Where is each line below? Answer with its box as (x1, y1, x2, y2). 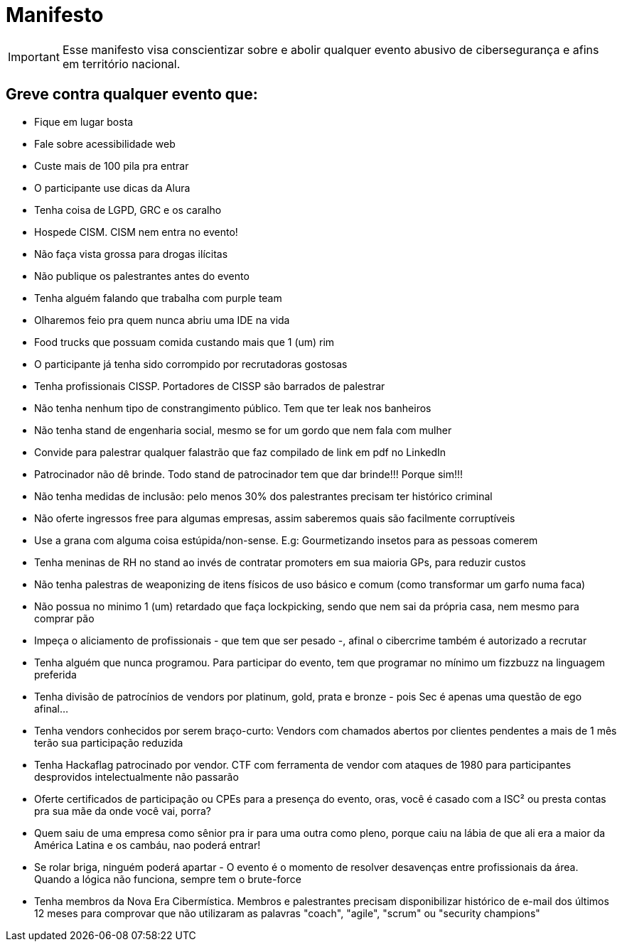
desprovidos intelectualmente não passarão (34, 770, 239, 783)
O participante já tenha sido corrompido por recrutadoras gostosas (34, 357, 348, 370)
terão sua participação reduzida (34, 736, 183, 749)
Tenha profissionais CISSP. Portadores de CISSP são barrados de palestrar (34, 379, 385, 392)
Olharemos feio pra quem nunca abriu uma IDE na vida (34, 313, 290, 326)
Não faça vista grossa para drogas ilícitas (34, 247, 228, 260)
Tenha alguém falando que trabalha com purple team (34, 291, 282, 304)
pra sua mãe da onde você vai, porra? (34, 804, 211, 817)
